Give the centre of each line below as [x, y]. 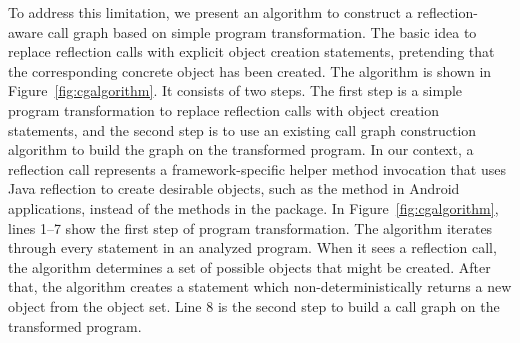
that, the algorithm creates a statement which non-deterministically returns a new [260, 286]
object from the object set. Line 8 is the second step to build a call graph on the [254, 305]
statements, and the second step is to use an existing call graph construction [242, 129]
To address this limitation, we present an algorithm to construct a [210, 12]
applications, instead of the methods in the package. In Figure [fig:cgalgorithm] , [253, 207]
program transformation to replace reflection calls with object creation [223, 109]
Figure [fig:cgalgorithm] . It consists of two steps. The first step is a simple [235, 90]
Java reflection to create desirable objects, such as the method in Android [234, 188]
